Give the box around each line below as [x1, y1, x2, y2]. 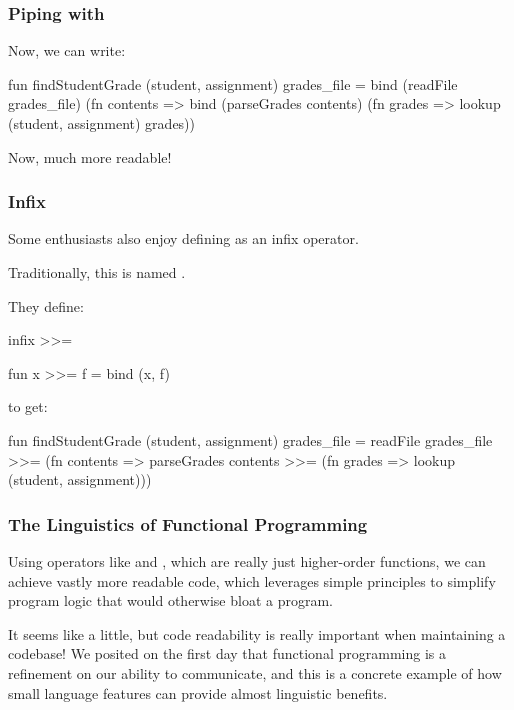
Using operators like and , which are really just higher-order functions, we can [8, 550, 486, 571]
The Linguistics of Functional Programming [8, 511, 368, 536]
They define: [8, 295, 84, 316]
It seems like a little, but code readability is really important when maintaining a [8, 623, 506, 644]
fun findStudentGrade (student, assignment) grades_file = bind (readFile [8, 73, 458, 94]
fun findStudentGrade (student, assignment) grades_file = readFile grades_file [8, 429, 493, 450]
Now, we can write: [8, 40, 126, 61]
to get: [8, 396, 48, 417]
